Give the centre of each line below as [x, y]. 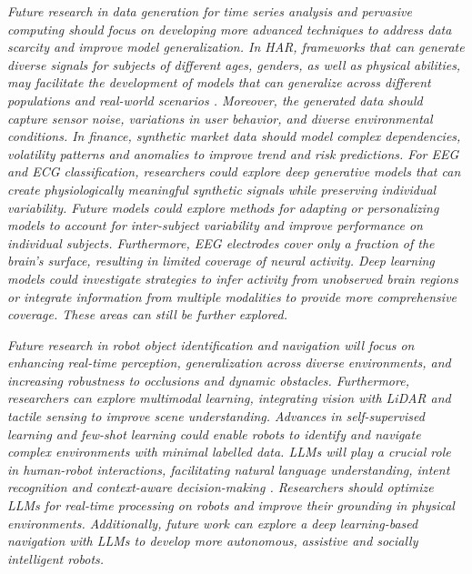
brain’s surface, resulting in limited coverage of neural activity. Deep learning [221, 261]
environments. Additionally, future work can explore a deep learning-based [213, 523]
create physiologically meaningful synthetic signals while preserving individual [222, 189]
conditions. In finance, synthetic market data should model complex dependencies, [234, 136]
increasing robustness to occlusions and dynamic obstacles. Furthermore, [208, 380]
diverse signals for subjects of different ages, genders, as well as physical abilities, [234, 64]
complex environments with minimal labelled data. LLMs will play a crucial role [229, 452]
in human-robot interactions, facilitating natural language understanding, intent [229, 469]
